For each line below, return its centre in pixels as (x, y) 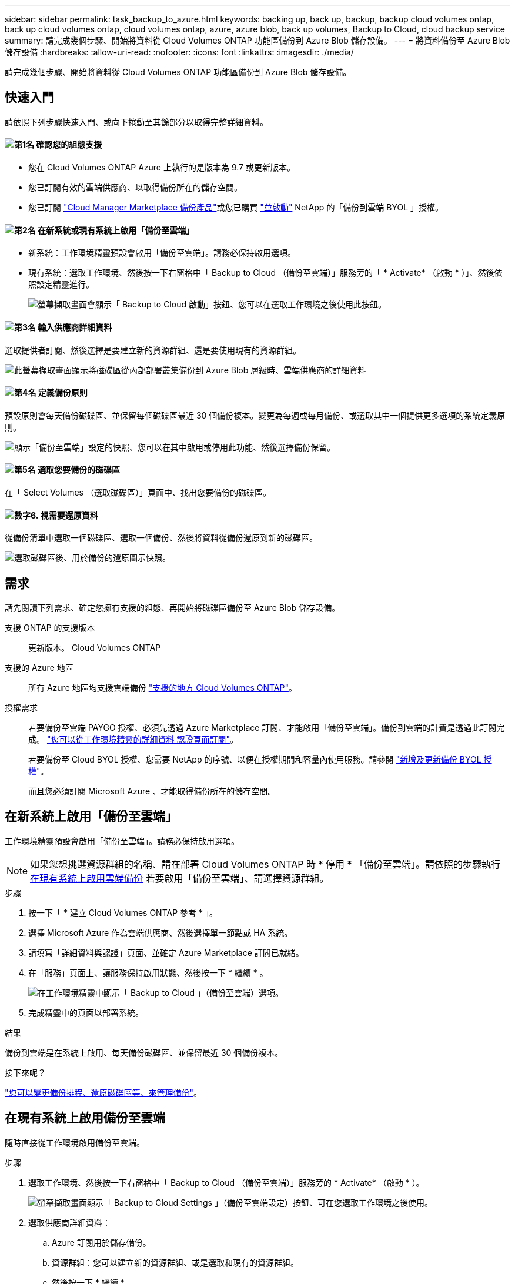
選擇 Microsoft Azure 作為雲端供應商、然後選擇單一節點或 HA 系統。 (160, 932)
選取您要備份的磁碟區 (79, 470)
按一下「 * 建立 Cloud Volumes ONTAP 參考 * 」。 (123, 912)
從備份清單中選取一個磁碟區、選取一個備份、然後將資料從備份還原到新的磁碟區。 (161, 538)
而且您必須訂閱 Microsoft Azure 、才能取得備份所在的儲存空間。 (152, 791)
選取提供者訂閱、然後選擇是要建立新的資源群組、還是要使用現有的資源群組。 (153, 350)
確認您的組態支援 (69, 145)
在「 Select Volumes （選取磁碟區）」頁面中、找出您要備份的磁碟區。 (138, 492)
